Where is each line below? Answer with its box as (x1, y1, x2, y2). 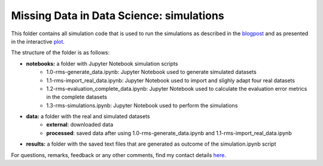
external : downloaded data (46, 121, 114, 128)
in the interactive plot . (11, 38, 65, 45)
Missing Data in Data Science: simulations (11, 9, 224, 22)
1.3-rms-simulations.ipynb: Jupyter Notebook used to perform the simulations (46, 102, 238, 109)
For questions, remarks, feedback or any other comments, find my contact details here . (11, 151, 227, 158)
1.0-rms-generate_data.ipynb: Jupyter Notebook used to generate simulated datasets (46, 69, 257, 76)
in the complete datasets (46, 93, 108, 101)
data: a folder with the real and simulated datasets (26, 113, 150, 120)
